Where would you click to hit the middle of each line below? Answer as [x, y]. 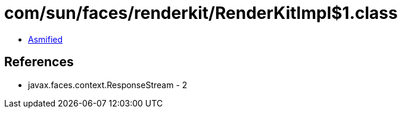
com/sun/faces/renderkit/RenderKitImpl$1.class [201, 13]
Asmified [46, 39]
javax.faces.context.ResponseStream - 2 [108, 85]
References [39, 62]
